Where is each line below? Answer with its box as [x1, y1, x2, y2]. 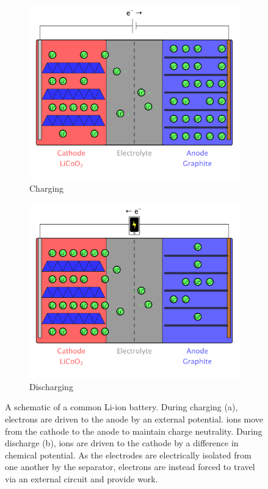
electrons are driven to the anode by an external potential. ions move [5, 413, 264, 426]
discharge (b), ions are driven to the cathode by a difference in [5, 436, 239, 449]
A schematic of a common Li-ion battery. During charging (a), [5, 400, 238, 413]
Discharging [29, 380, 73, 393]
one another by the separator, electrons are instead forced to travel [5, 460, 255, 473]
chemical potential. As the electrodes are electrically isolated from [5, 448, 252, 461]
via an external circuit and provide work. [5, 473, 158, 485]
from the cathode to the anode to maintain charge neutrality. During [5, 424, 263, 437]
